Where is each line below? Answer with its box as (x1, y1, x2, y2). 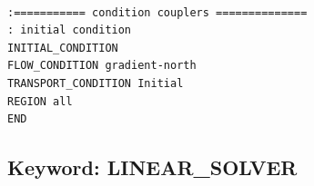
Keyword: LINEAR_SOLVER (7, 153, 298, 181)
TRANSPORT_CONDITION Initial (7, 76, 184, 90)
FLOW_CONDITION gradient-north (7, 59, 197, 73)
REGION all (7, 94, 73, 108)
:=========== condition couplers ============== (7, 5, 308, 19)
